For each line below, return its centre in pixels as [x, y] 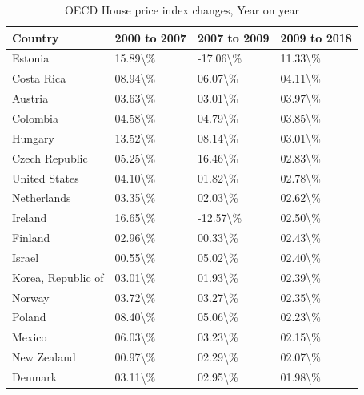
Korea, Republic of [58, 277]
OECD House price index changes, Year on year [182, 10]
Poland [29, 317]
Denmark [35, 376]
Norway [31, 297]
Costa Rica [39, 78]
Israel [26, 257]
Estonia [31, 58]
